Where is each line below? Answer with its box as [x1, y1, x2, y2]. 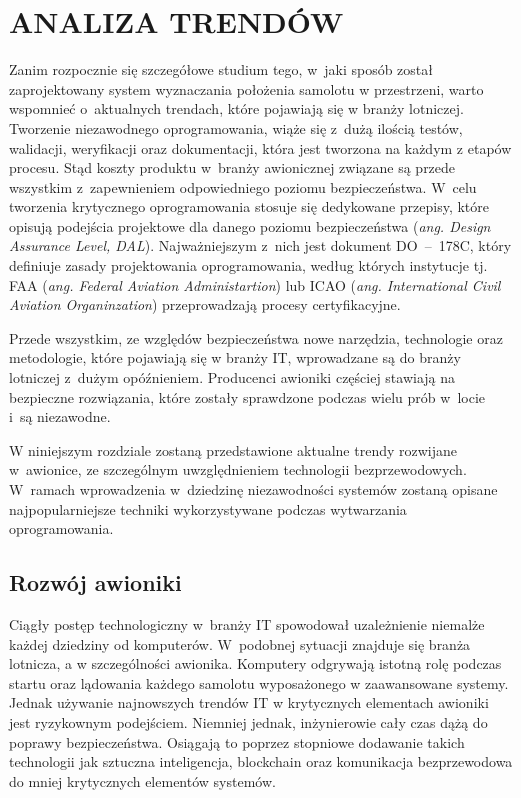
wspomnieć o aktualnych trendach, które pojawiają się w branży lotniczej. [9, 98, 464, 119]
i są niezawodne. [9, 406, 111, 427]
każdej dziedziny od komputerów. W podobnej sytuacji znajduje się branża [9, 633, 471, 654]
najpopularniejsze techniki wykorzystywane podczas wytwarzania [9, 498, 407, 519]
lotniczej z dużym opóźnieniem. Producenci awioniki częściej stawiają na [9, 367, 456, 388]
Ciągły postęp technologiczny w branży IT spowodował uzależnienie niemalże [9, 613, 485, 634]
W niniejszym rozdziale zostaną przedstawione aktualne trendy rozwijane [9, 439, 457, 460]
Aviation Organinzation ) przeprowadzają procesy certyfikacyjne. [9, 294, 401, 315]
